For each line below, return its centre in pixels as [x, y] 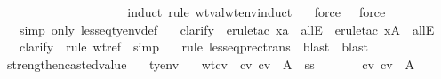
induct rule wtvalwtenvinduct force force [257, 12]
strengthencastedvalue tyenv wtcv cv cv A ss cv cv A [211, 63]
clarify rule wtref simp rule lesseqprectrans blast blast [193, 47]
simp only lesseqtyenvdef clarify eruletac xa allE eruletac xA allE [227, 29]
